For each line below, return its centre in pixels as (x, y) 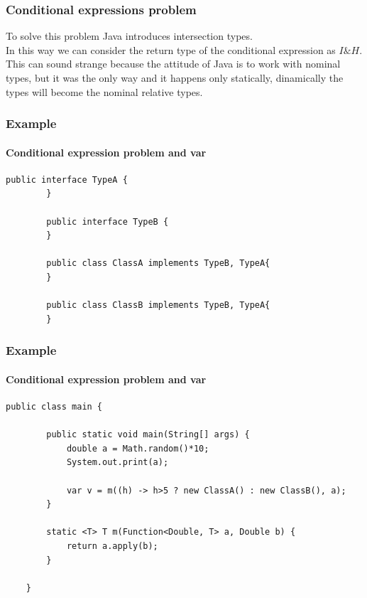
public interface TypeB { (108, 221)
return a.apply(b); (112, 546)
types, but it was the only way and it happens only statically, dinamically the (175, 78)
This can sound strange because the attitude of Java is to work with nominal (173, 64)
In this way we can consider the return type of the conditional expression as (171, 49)
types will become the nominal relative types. (104, 91)
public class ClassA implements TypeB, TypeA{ (158, 263)
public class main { (54, 407)
